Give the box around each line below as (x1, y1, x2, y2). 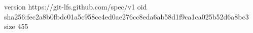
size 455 (4, 21, 28, 31)
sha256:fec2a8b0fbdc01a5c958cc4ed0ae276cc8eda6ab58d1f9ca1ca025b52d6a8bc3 (4, 11, 249, 21)
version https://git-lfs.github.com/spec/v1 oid (4, 1, 147, 11)
